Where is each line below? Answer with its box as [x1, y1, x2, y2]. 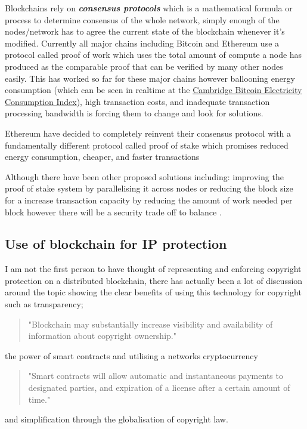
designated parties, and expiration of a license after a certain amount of [28, 381, 290, 394]
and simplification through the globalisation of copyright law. [5, 413, 228, 425]
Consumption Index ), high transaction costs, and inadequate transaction [5, 95, 270, 107]
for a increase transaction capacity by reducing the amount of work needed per [5, 193, 293, 206]
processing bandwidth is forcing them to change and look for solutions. [5, 107, 263, 119]
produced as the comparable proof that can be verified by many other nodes [5, 60, 283, 72]
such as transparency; [5, 298, 83, 310]
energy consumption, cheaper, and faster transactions [5, 150, 200, 163]
